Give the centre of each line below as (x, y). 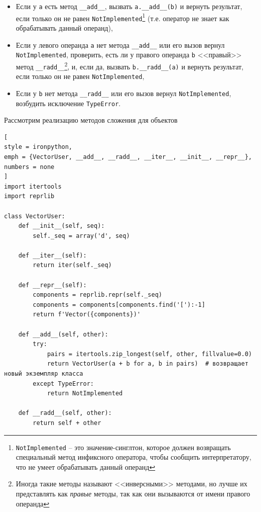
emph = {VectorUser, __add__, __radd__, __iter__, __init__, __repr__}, (128, 157)
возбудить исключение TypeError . (68, 103)
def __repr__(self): (52, 285)
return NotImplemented (85, 394)
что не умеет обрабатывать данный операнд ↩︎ (86, 466)
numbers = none (29, 167)
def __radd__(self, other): (65, 413)
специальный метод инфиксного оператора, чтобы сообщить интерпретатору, (134, 457)
